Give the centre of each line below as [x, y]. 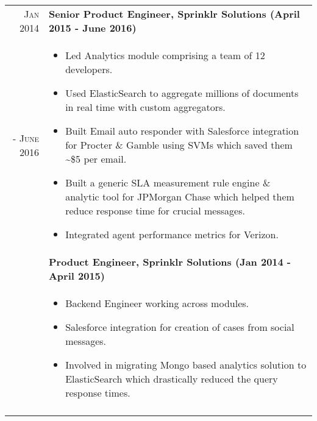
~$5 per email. [96, 159]
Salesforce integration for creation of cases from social [180, 327]
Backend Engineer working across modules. [157, 303]
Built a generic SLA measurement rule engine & [168, 182]
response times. [98, 393]
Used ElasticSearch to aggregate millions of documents [182, 93]
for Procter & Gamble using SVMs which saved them [179, 145]
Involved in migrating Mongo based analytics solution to [186, 365]
